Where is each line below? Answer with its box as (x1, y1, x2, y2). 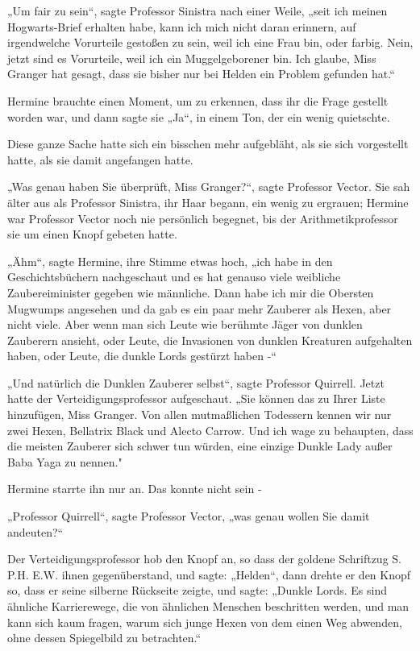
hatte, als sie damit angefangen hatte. (7, 151, 193, 168)
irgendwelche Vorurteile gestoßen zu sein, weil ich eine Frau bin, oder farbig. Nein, (7, 34, 414, 51)
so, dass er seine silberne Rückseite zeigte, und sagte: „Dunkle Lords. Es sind (7, 582, 388, 599)
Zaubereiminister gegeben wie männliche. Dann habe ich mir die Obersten (7, 284, 374, 301)
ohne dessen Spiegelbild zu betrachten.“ (7, 629, 202, 646)
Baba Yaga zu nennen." (7, 453, 123, 470)
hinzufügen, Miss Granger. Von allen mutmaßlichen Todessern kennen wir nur (7, 406, 392, 423)
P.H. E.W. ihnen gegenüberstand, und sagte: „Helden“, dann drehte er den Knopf (7, 566, 411, 583)
